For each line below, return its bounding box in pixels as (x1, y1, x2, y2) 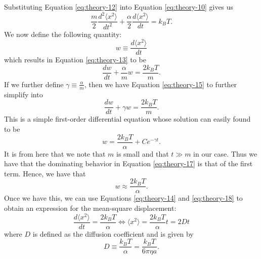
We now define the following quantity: (4, 28, 122, 39)
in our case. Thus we (193, 148, 257, 159)
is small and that (116, 148, 169, 159)
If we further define (4, 79, 64, 89)
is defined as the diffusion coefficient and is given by (32, 228, 194, 239)
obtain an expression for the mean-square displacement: (4, 203, 177, 213)
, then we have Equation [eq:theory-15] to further (84, 79, 237, 89)
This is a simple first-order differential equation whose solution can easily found (4, 114, 251, 124)
